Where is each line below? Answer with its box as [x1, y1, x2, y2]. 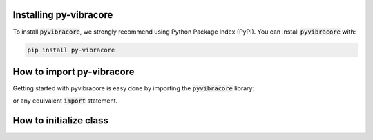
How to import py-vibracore [12, 66, 135, 77]
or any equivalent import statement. [12, 97, 118, 105]
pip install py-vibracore [27, 46, 115, 54]
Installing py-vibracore [12, 9, 113, 21]
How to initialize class [12, 114, 108, 127]
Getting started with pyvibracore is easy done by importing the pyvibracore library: [12, 84, 255, 92]
